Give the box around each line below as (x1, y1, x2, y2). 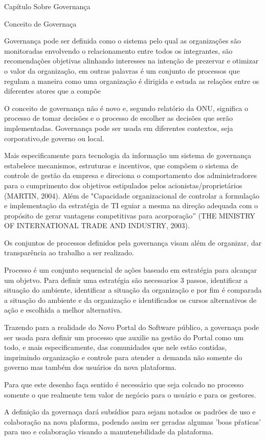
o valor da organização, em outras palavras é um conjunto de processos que (4, 65, 240, 76)
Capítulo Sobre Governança (4, 1, 91, 11)
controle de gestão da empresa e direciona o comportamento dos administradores (4, 170, 257, 181)
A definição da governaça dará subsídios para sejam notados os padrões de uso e (4, 406, 256, 417)
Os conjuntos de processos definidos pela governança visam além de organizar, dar (4, 237, 262, 248)
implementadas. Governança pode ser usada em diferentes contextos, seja (4, 122, 233, 133)
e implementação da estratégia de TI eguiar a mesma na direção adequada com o (4, 200, 258, 211)
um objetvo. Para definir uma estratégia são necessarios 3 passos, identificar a (4, 274, 248, 285)
